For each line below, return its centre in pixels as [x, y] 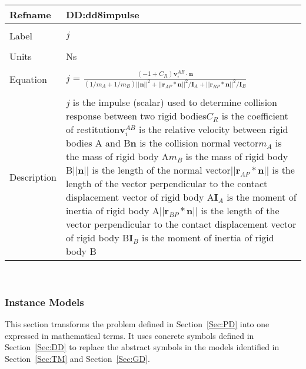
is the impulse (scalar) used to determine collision [175, 102]
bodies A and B [98, 143]
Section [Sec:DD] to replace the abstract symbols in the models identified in [142, 347]
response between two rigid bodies [136, 116]
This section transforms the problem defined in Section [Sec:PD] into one [137, 324]
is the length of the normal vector [161, 170]
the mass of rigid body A [117, 157]
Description [33, 177]
